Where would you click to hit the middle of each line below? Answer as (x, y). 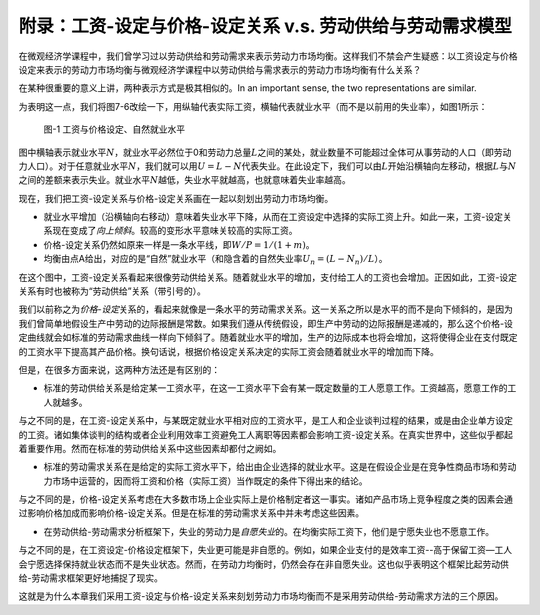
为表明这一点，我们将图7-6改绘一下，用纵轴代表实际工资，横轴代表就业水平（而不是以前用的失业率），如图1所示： (253, 106)
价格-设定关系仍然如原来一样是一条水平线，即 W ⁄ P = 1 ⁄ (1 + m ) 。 (179, 244)
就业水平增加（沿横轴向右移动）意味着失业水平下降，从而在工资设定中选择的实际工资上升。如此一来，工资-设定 (273, 217)
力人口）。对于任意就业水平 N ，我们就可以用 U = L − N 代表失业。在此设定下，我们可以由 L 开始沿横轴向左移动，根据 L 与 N (267, 166)
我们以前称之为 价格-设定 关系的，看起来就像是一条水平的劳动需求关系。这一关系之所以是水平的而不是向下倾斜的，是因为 (266, 309)
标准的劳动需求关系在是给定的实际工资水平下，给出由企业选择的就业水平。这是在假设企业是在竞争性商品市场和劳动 (280, 467)
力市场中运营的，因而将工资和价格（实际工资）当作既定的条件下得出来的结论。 (205, 481)
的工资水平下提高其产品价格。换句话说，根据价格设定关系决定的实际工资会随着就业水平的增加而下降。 (228, 351)
